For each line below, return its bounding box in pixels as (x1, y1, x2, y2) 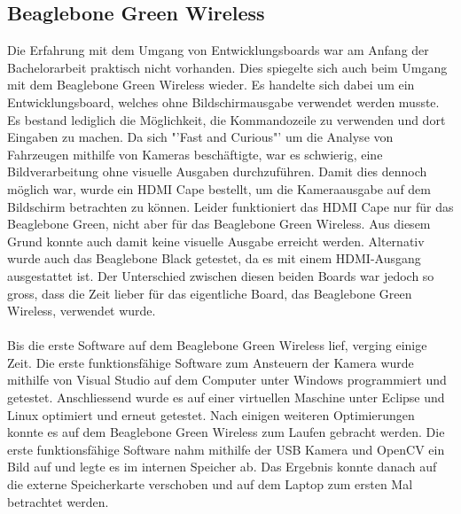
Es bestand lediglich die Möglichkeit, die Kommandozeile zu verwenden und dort (7, 110, 446, 128)
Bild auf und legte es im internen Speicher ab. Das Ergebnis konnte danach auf (7, 457, 437, 476)
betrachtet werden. (7, 492, 109, 510)
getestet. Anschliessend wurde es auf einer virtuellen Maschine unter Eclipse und (7, 388, 445, 407)
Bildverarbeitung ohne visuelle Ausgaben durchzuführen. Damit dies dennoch (7, 162, 427, 181)
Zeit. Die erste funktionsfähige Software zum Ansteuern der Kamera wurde (7, 353, 414, 371)
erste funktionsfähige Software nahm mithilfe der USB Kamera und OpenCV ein (7, 440, 445, 458)
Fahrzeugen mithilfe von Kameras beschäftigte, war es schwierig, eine (7, 144, 383, 163)
